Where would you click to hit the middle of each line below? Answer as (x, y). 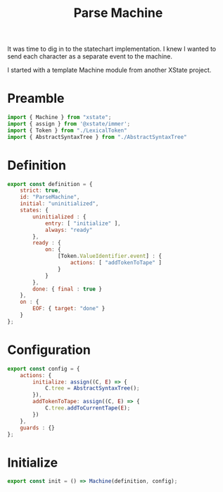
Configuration (49, 350)
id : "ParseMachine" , (50, 197)
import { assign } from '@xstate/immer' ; (69, 124)
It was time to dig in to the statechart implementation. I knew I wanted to (112, 49)
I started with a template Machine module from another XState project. (109, 70)
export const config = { (44, 369)
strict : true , (40, 191)
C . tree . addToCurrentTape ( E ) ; (88, 408)
